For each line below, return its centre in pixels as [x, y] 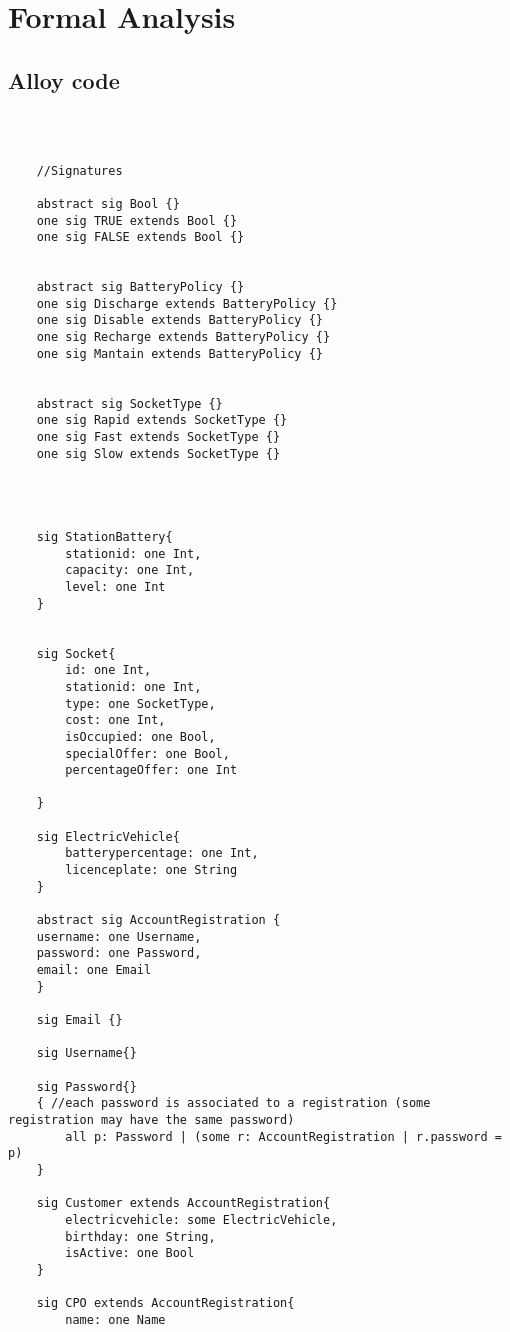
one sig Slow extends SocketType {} [158, 453]
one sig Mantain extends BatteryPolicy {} [179, 353]
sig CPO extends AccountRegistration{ [165, 1303]
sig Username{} [86, 1053]
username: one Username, [119, 936]
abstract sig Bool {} [108, 203]
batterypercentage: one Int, [162, 853]
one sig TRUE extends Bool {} [137, 220]
